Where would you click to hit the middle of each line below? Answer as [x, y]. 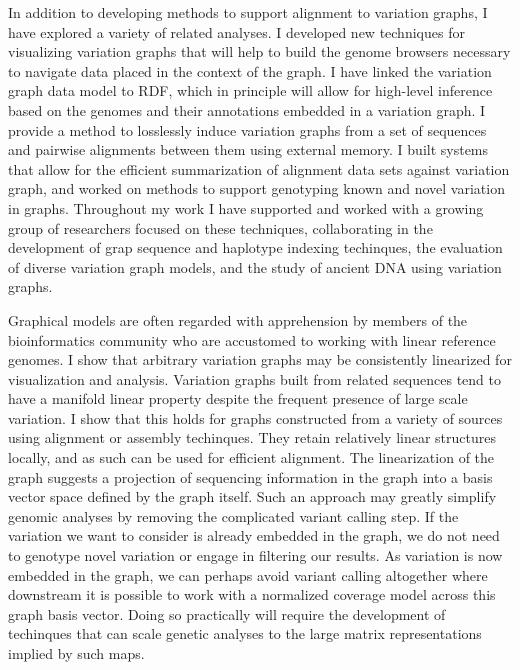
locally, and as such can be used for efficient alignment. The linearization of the [251, 457]
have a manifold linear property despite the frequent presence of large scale [238, 398]
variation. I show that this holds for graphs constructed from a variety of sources [255, 417]
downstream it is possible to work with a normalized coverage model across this [252, 594]
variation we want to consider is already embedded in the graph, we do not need [254, 535]
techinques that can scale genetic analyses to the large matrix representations [245, 633]
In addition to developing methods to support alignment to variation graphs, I [248, 12]
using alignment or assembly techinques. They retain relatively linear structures [252, 437]
